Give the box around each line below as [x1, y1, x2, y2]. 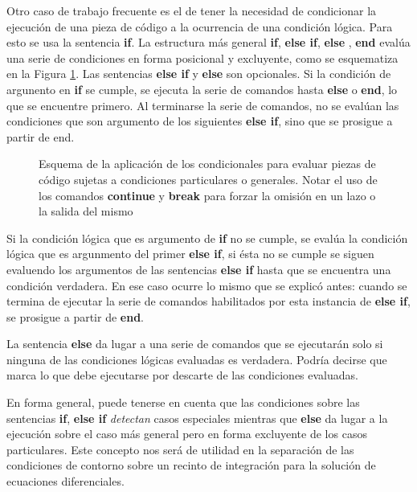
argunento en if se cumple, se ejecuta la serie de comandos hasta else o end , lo [6, 80, 398, 97]
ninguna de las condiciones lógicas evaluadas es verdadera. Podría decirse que [6, 351, 387, 367]
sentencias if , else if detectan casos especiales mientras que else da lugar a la [6, 409, 388, 426]
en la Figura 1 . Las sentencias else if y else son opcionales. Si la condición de [6, 65, 391, 82]
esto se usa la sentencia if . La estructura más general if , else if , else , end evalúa [6, 34, 411, 51]
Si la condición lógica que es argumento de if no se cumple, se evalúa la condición [6, 229, 408, 246]
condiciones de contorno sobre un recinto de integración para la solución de [6, 457, 376, 474]
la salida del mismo [39, 203, 133, 219]
